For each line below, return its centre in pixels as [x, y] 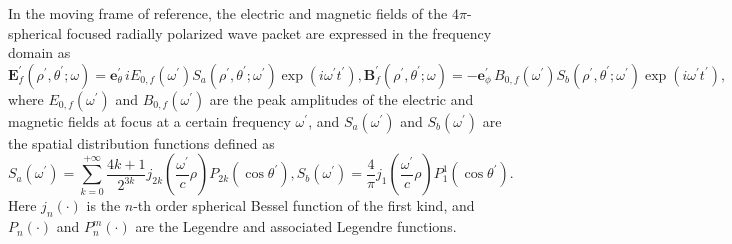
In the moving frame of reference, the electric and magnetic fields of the [228, 13]
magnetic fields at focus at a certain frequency [149, 120]
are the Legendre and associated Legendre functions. [296, 226]
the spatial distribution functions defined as [141, 142]
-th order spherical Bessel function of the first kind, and [304, 205]
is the [103, 205]
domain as [39, 52]
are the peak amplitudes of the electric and [341, 98]
